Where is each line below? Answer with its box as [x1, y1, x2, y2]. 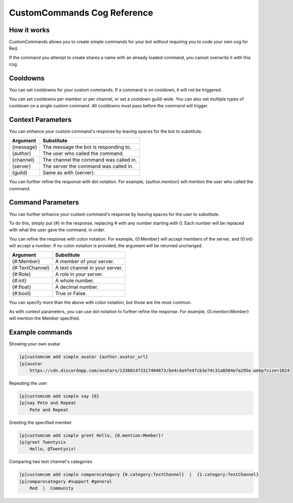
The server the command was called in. [42, 163, 134, 170]
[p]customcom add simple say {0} [19, 393, 100, 399]
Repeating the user [9, 380, 47, 386]
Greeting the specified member [9, 420, 72, 425]
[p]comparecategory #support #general [19, 479, 112, 484]
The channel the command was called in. [42, 157, 137, 163]
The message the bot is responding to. [42, 144, 132, 151]
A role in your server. [55, 271, 104, 278]
